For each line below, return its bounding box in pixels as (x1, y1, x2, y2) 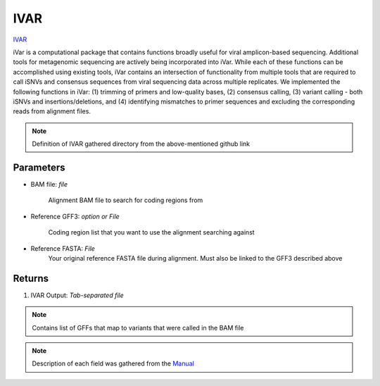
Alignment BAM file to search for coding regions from (48, 196, 203, 204)
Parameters (13, 161, 65, 173)
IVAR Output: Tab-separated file (30, 291, 124, 299)
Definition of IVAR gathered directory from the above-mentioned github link (32, 139, 251, 148)
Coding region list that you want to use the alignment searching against (48, 228, 255, 237)
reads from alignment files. (13, 107, 91, 116)
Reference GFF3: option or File (30, 212, 120, 220)
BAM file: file (30, 180, 68, 188)
